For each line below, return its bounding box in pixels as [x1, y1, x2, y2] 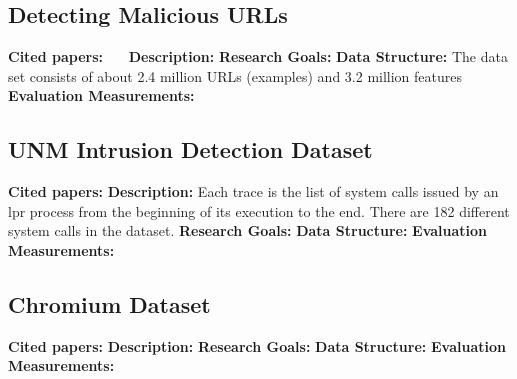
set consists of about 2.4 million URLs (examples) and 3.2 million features [8, 65, 463, 86]
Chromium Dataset [8, 288, 211, 319]
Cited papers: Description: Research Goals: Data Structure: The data [8, 46, 508, 67]
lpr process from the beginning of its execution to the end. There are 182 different [8, 200, 510, 221]
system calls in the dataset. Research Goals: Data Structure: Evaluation [8, 220, 488, 241]
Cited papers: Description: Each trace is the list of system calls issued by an [8, 181, 499, 202]
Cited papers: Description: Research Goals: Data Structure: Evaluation [8, 335, 506, 356]
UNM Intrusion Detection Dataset [8, 134, 373, 165]
